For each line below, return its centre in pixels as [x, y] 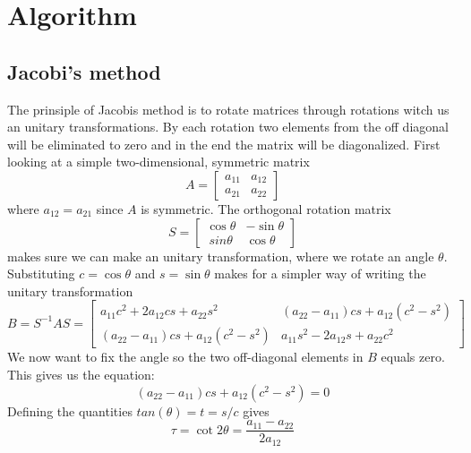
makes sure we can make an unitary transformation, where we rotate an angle [221, 256]
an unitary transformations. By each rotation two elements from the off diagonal [228, 127]
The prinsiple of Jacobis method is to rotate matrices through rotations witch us [228, 109]
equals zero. [413, 357]
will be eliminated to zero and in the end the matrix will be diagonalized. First [224, 144]
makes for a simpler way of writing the [320, 274]
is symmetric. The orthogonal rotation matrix [266, 208]
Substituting [41, 274]
